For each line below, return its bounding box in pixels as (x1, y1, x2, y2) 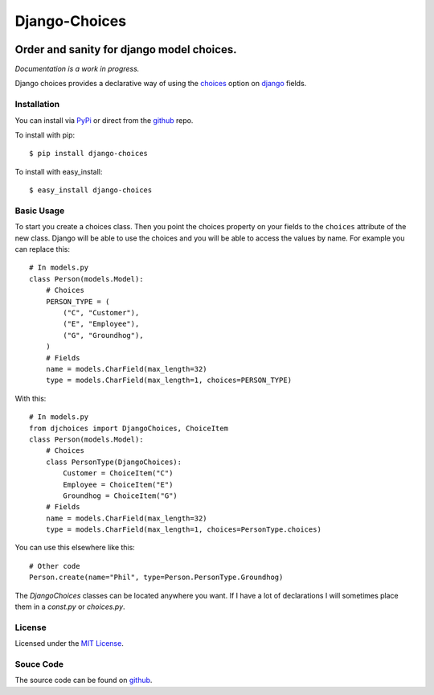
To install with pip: (14, 130, 76, 140)
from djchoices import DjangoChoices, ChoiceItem (29, 423, 229, 433)
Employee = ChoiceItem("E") (63, 479, 174, 489)
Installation (14, 99, 60, 110)
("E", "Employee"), (63, 319, 140, 329)
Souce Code (14, 658, 64, 669)
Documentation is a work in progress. (14, 64, 140, 74)
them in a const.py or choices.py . (14, 602, 125, 611)
